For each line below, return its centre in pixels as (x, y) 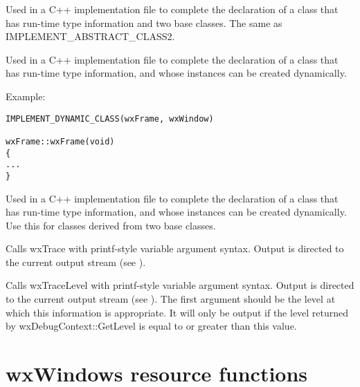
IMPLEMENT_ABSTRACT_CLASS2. (90, 36)
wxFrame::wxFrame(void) (60, 141)
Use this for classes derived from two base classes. (111, 225)
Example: (26, 96)
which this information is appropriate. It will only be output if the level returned (177, 312)
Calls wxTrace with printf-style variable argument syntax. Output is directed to (175, 248)
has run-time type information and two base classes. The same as (144, 22)
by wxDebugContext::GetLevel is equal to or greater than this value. (151, 326)
